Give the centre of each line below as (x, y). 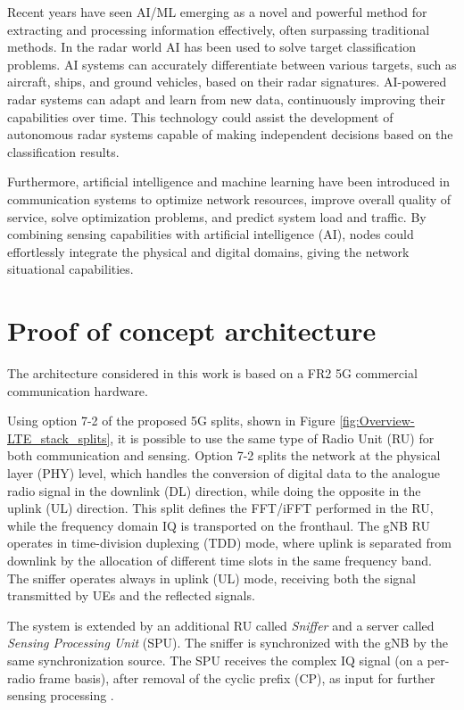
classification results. (63, 151)
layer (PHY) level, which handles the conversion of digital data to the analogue (224, 473)
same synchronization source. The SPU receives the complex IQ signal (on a (215, 660)
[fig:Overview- (377, 421)
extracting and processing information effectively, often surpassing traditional (219, 29)
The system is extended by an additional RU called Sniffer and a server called (221, 625)
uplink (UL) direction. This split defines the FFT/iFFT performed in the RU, (220, 508)
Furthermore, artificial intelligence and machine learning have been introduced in (228, 182)
